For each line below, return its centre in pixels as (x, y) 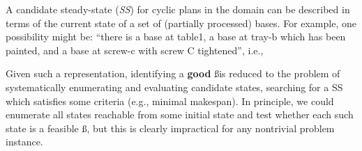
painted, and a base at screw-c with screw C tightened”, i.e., (135, 50)
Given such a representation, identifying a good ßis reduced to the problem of (173, 73)
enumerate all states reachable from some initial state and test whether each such (180, 114)
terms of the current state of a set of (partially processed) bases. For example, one (181, 23)
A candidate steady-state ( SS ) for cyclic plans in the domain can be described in (178, 9)
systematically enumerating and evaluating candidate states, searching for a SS (174, 87)
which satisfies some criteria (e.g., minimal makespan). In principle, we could (170, 101)
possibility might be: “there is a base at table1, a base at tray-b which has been (176, 37)
